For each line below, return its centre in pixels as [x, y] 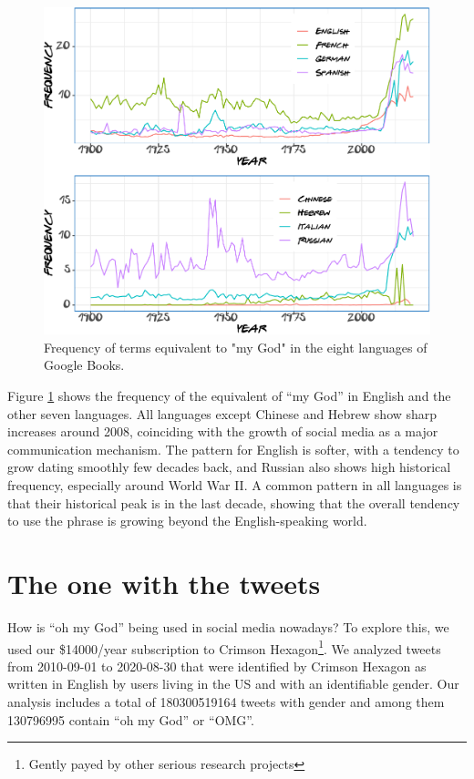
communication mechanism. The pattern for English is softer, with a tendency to [233, 449]
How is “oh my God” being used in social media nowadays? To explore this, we [228, 626]
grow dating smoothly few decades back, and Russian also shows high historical [229, 467]
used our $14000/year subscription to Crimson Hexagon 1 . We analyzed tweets [224, 647]
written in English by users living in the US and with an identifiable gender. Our [233, 684]
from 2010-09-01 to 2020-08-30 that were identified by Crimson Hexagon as [217, 666]
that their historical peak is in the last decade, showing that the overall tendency [234, 502]
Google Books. [84, 365]
